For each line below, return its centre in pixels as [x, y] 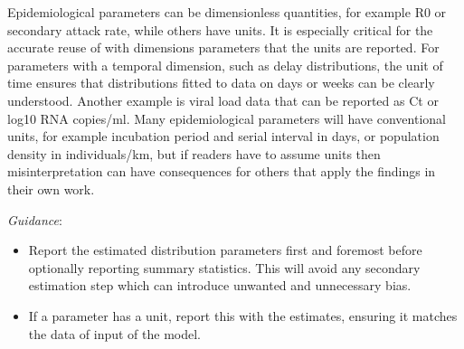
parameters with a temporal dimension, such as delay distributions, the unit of [225, 65]
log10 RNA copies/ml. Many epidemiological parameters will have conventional [227, 118]
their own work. [51, 189]
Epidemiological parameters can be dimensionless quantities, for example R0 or [227, 12]
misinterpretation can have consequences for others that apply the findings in [222, 171]
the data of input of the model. [114, 333]
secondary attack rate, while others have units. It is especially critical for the [220, 29]
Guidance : [35, 219]
